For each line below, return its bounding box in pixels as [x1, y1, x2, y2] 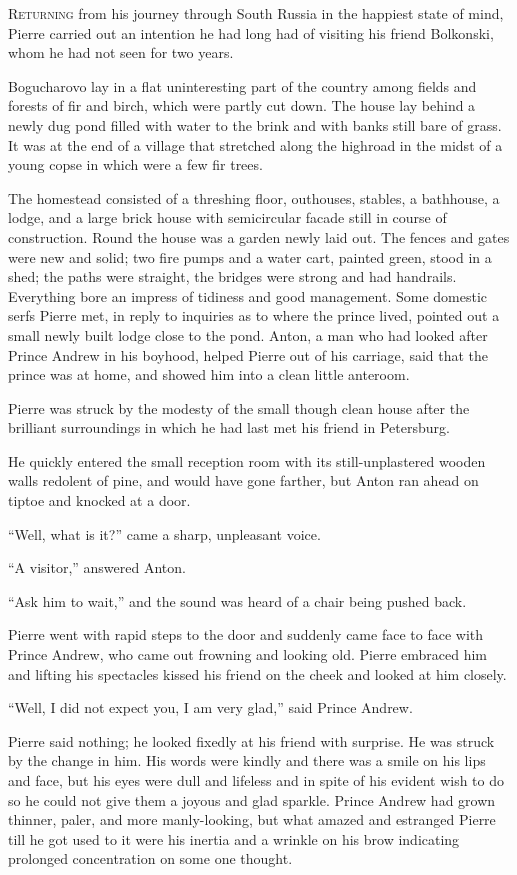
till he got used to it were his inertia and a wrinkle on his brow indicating [8, 828, 460, 849]
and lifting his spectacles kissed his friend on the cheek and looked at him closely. [8, 663, 507, 684]
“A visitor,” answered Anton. [8, 557, 186, 578]
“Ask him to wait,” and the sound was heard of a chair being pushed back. [8, 590, 467, 611]
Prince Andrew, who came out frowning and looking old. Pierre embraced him [8, 644, 487, 665]
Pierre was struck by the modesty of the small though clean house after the [8, 397, 470, 418]
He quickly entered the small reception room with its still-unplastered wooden [8, 450, 486, 471]
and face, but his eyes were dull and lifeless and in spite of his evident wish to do [8, 770, 505, 790]
